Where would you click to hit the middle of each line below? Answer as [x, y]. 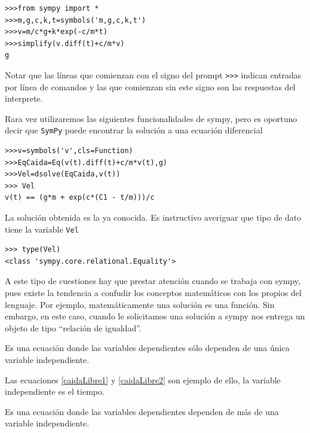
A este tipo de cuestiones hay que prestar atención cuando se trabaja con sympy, [153, 281]
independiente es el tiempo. [55, 391]
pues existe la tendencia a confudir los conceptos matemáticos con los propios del [153, 293]
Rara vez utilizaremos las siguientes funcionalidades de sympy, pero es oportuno [151, 118]
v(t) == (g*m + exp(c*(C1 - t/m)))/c [80, 198]
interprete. [24, 98]
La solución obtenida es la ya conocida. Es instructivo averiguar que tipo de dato [153, 217]
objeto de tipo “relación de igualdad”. [73, 327]
